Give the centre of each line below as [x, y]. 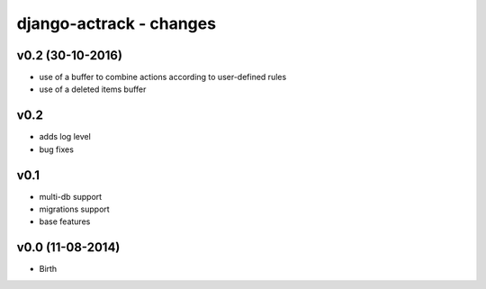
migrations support [74, 209]
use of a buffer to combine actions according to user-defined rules [163, 77]
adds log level [65, 137]
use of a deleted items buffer [93, 89]
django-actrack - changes [116, 23]
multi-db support [71, 196]
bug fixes [56, 149]
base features [65, 221]
